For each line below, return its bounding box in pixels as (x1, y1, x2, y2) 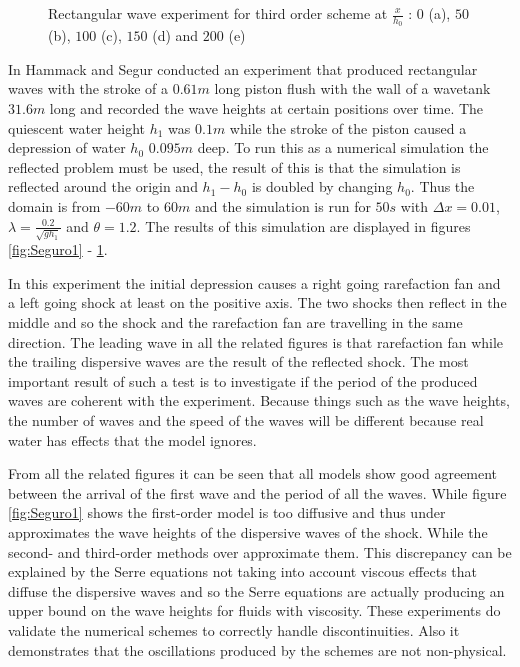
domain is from (8, 195, 101, 216)
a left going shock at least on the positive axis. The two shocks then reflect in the (8, 292, 507, 313)
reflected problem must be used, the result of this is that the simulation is (8, 156, 461, 177)
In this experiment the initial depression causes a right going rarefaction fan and (8, 272, 501, 293)
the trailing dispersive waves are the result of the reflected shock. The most (8, 351, 469, 372)
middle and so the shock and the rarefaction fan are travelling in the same (8, 312, 463, 333)
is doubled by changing (251, 176, 393, 197)
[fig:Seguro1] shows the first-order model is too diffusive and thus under (8, 502, 446, 523)
